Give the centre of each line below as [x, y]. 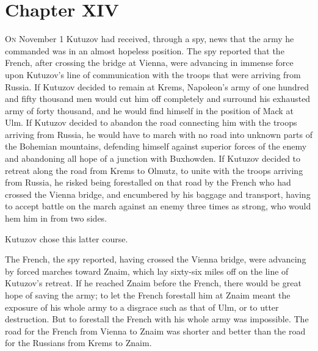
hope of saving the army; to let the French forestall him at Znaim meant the [148, 295]
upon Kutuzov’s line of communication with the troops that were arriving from [153, 74]
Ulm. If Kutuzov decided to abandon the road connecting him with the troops [151, 122]
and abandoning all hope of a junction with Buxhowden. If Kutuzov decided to [153, 158]
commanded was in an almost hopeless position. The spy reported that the [145, 50]
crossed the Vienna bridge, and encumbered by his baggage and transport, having [158, 194]
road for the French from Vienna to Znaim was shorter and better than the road [155, 331]
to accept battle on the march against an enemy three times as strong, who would [158, 206]
